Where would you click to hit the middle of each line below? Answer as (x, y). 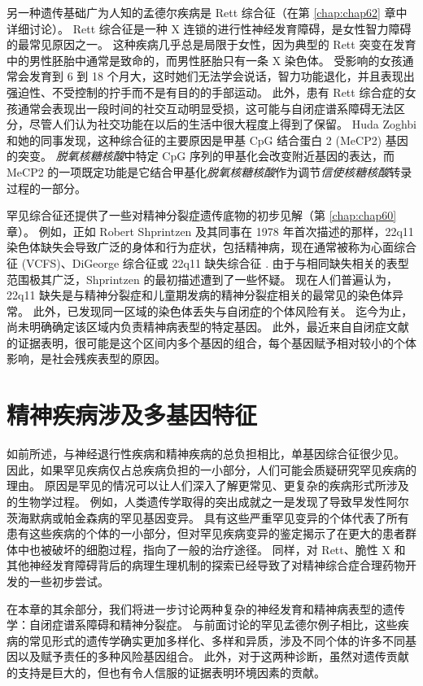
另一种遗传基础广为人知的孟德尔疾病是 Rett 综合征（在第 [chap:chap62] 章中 (207, 12)
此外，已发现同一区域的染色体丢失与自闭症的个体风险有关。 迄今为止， (223, 310)
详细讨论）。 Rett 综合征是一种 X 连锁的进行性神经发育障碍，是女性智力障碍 (209, 28)
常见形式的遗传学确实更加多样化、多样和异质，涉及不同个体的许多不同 (217, 640)
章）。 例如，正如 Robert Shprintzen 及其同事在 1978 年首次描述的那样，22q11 (210, 231)
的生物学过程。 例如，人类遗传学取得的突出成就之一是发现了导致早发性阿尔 (208, 501)
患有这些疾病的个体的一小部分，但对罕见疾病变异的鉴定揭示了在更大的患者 (206, 533)
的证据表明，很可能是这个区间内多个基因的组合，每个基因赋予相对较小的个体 (211, 342)
